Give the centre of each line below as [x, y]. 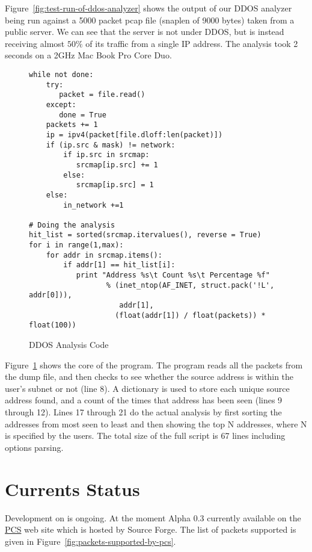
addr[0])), [50, 295]
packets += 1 [72, 125]
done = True [83, 115]
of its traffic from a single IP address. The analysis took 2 [192, 43]
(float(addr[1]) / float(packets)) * [190, 315]
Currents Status [72, 488]
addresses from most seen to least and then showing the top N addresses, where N [156, 423]
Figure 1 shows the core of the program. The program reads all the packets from [154, 364]
